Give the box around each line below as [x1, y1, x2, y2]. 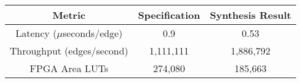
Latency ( [15, 26, 57, 40]
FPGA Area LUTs [29, 61, 109, 75]
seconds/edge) [62, 26, 123, 40]
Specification [138, 8, 200, 22]
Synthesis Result [209, 8, 291, 22]
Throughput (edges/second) [10, 44, 129, 58]
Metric [53, 8, 85, 22]
